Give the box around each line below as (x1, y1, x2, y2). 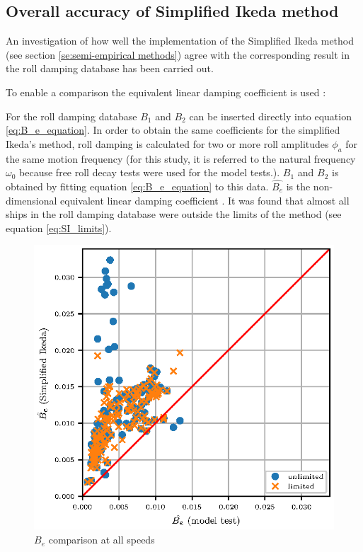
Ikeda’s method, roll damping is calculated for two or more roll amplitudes (6, 136, 329, 151)
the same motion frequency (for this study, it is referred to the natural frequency (6, 151, 356, 166)
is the (286, 178, 311, 193)
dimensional (6, 192, 57, 207)
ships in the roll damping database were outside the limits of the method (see (6, 207, 342, 222)
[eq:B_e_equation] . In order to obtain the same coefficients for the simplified (6, 122, 340, 137)
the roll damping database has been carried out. (6, 61, 214, 76)
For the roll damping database (6, 108, 137, 123)
